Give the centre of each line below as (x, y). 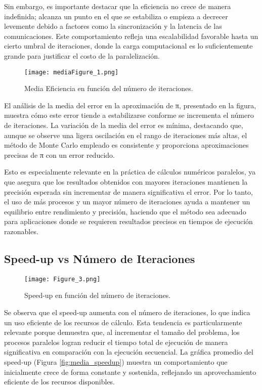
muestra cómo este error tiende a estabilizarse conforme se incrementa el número (129, 115)
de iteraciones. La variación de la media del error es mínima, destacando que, (124, 125)
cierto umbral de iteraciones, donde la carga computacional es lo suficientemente (128, 46)
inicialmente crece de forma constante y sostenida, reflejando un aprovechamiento (130, 372)
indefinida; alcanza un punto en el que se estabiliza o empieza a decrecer (116, 16)
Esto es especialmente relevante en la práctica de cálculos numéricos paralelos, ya (130, 172)
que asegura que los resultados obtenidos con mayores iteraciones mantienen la (126, 181)
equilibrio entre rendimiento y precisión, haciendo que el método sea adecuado (125, 211)
